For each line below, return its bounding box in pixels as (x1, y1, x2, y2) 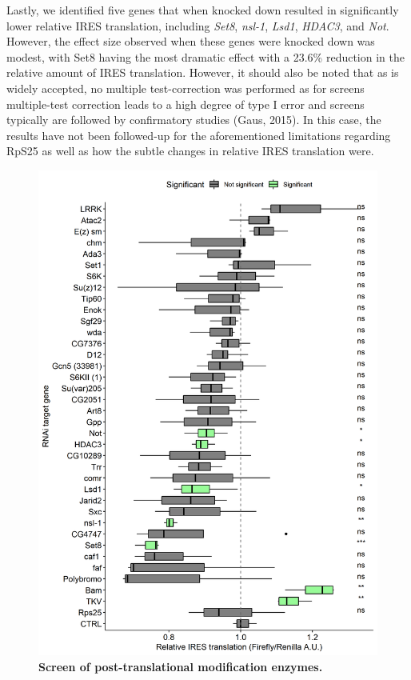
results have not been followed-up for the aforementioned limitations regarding (6, 126, 391, 143)
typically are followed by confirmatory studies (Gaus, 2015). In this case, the (6, 111, 381, 128)
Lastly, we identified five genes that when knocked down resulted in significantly (6, 2, 399, 18)
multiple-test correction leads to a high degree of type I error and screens (6, 95, 365, 112)
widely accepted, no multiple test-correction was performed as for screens (6, 79, 365, 96)
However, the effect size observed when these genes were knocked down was (6, 33, 375, 50)
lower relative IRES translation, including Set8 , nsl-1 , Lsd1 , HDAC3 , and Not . (6, 17, 389, 34)
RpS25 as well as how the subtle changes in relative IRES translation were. (6, 142, 374, 159)
